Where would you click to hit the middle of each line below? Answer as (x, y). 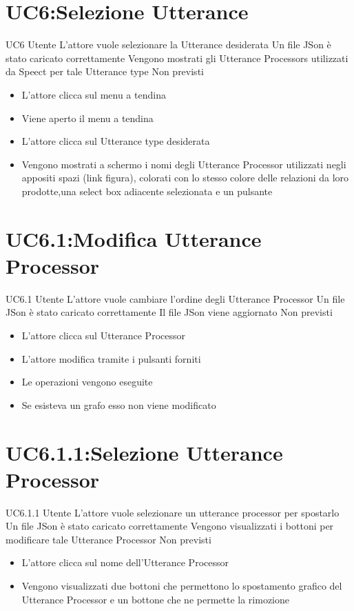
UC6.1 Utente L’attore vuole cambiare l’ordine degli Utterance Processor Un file (175, 298)
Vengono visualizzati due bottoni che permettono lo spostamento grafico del (182, 586)
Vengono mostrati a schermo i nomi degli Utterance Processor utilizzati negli (184, 164)
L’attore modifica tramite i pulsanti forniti (111, 358)
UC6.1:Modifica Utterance (134, 238)
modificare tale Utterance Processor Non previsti (108, 539)
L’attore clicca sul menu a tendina (94, 94)
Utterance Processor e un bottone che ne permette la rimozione (156, 599)
